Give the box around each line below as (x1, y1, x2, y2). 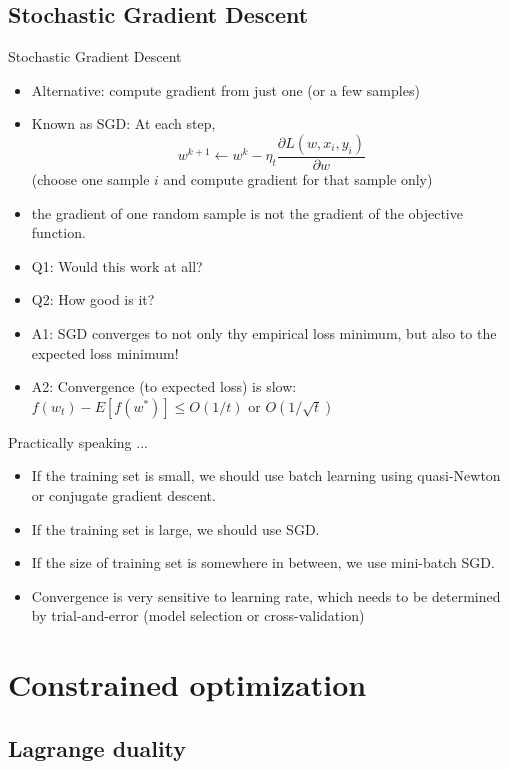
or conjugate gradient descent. (31, 484, 216, 505)
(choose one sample (31, 169, 150, 190)
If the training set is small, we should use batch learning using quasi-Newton (31, 465, 501, 486)
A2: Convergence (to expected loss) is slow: (31, 376, 297, 397)
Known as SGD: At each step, (31, 113, 216, 134)
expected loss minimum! (31, 342, 179, 363)
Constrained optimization (8, 664, 367, 705)
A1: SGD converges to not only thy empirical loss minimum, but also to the (31, 322, 497, 343)
